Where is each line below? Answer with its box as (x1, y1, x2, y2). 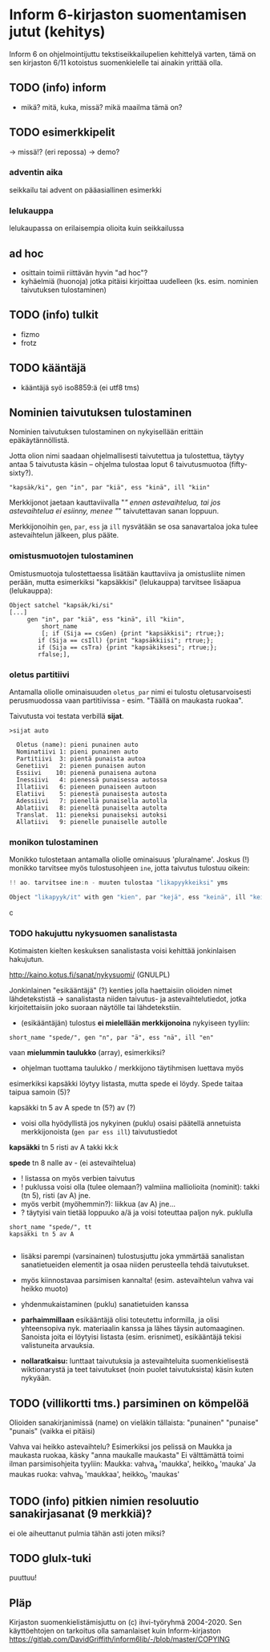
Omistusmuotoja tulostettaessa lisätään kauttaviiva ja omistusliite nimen (9, 568, 245, 578)
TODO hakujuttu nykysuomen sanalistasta (9, 927, 178, 939)
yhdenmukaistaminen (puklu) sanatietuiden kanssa (20, 1300, 189, 1309)
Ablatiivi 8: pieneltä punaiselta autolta (16, 804, 167, 812)
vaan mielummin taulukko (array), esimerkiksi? (9, 1048, 166, 1057)
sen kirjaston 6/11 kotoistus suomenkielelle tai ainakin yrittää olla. (9, 58, 224, 67)
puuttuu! (9, 1573, 37, 1582)
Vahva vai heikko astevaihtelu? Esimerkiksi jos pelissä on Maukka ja (9, 1442, 232, 1451)
